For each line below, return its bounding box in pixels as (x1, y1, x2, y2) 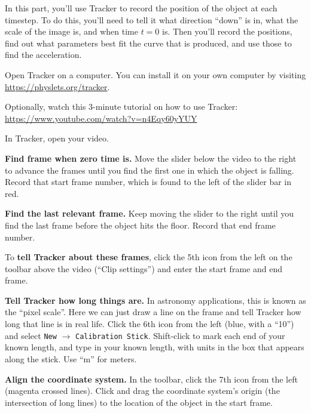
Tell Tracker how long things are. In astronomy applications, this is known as (5, 294, 306, 306)
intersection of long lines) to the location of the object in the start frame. (5, 396, 273, 408)
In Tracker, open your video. (5, 132, 109, 144)
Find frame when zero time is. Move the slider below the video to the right (5, 152, 297, 164)
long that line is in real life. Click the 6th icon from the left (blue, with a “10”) (5, 318, 294, 330)
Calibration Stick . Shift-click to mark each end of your (75, 329, 285, 341)
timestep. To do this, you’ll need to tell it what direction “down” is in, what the (5, 13, 298, 26)
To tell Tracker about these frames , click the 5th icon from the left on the (5, 251, 292, 263)
